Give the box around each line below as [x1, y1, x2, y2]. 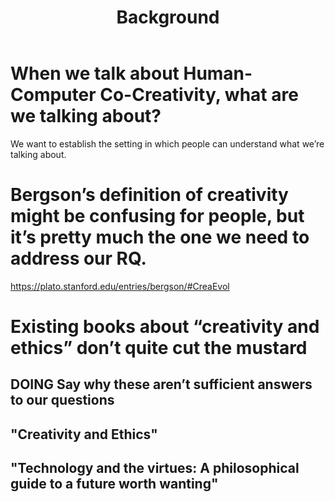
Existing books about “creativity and [10, 316, 320, 338]
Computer [10, 84, 97, 106]
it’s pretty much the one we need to [10, 226, 310, 249]
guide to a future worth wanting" [10, 476, 219, 493]
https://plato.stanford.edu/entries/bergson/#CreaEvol [10, 280, 230, 292]
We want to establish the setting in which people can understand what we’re [10, 137, 325, 150]
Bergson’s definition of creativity [10, 184, 289, 206]
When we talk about [10, 62, 180, 85]
